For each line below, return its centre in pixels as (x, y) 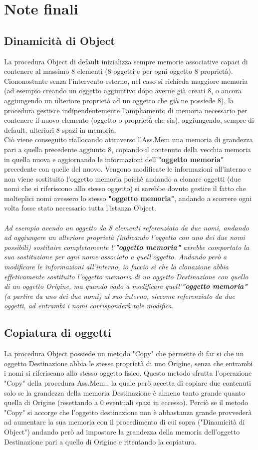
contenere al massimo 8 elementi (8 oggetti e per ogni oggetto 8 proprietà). (119, 71)
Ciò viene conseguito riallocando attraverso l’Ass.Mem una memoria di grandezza (129, 139)
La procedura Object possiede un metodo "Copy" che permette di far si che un (124, 353)
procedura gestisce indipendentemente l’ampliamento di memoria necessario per (126, 110)
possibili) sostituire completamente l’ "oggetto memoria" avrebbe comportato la (127, 247)
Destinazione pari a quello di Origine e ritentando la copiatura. (100, 441)
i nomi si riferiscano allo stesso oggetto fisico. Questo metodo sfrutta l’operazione (128, 373)
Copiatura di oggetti (58, 333)
